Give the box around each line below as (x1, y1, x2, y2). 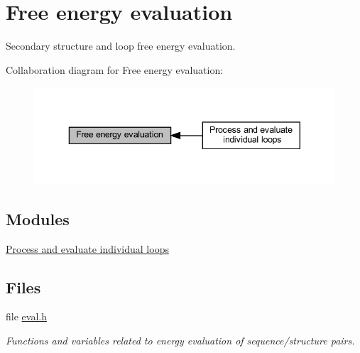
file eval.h (6, 309, 47, 324)
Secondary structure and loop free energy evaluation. (6, 38, 236, 53)
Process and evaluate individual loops (6, 241, 169, 256)
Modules (6, 207, 70, 229)
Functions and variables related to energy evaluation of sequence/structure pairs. (6, 333, 355, 348)
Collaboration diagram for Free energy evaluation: (6, 62, 224, 77)
